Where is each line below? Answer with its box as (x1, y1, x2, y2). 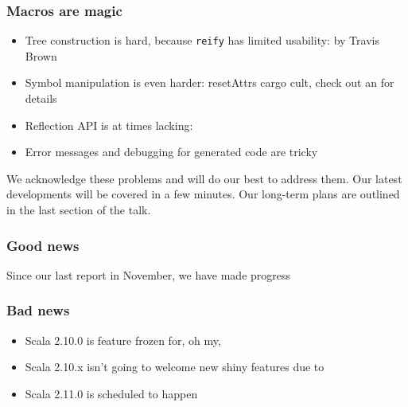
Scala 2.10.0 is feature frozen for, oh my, (25, 331, 221, 348)
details (25, 90, 57, 107)
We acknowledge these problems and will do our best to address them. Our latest (6, 170, 402, 186)
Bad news (6, 300, 70, 320)
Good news (6, 235, 80, 255)
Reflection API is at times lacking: (25, 116, 193, 133)
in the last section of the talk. (6, 202, 151, 218)
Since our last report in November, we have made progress (6, 266, 291, 283)
